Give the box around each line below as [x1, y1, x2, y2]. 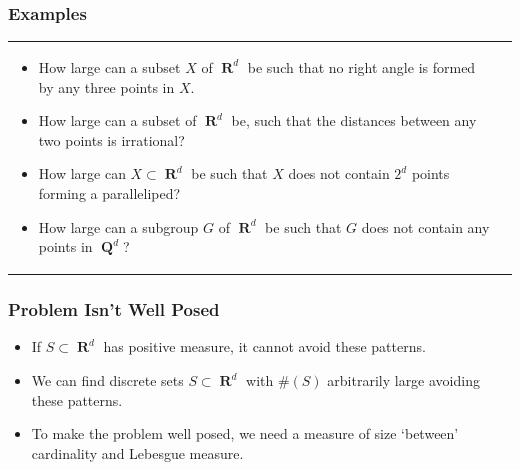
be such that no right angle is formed [247, 56, 476, 77]
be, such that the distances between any [231, 110, 477, 131]
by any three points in [38, 76, 175, 97]
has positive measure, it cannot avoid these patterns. [103, 336, 426, 357]
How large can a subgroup [38, 216, 199, 237]
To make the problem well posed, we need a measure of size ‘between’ [31, 423, 459, 444]
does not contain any [361, 216, 490, 237]
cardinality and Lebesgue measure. [31, 442, 244, 463]
